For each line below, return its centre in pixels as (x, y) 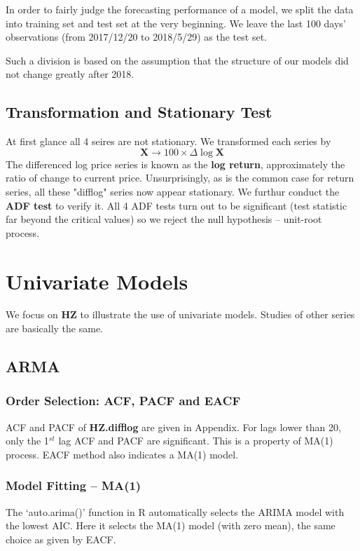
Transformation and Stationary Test (139, 112)
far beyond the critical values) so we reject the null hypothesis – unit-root (164, 219)
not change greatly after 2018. (70, 74)
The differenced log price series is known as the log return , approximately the (175, 164)
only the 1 (27, 441)
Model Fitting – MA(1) (74, 485)
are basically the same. (55, 328)
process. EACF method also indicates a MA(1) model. (122, 454)
